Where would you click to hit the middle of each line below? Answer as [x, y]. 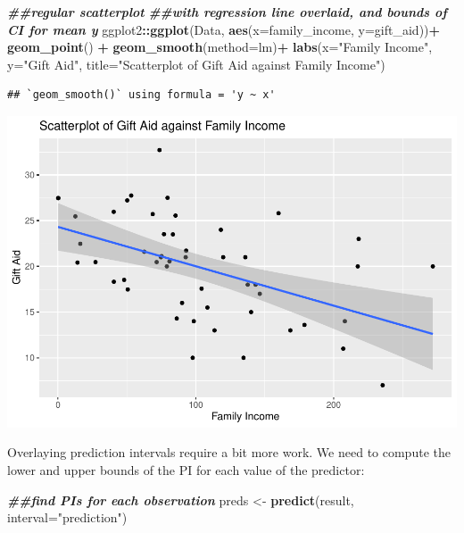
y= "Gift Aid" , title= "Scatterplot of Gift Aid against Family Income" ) [196, 64]
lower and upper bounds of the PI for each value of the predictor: [186, 470]
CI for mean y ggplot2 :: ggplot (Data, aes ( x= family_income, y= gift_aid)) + [224, 29]
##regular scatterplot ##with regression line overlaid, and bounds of [227, 12]
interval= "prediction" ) [67, 517]
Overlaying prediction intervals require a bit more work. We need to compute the [229, 452]
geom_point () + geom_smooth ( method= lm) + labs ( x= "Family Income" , [220, 47]
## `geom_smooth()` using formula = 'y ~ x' [141, 95]
